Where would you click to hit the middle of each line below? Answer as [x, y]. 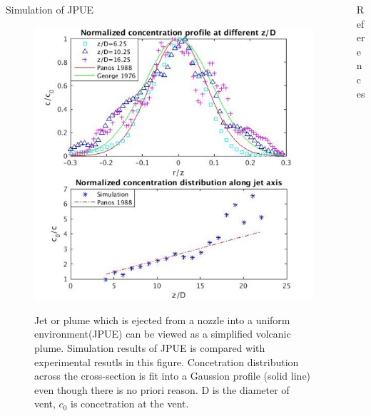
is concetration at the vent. [130, 404]
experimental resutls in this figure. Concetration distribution [167, 362]
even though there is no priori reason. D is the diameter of [162, 389]
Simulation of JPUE [50, 9]
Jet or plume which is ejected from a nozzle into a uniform [162, 319]
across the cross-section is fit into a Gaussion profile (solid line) [173, 376]
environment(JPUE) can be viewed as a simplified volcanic [163, 334]
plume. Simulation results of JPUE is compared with [150, 347]
